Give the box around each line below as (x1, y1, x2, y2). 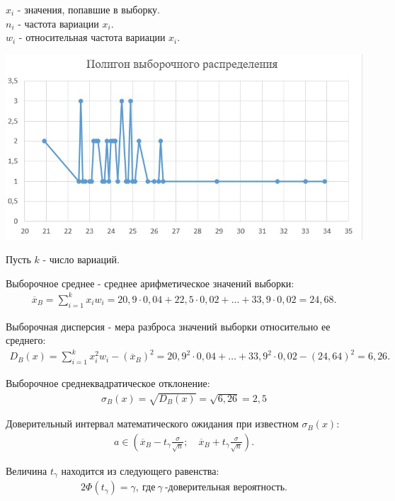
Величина (6, 463, 47, 478)
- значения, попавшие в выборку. (17, 2, 160, 16)
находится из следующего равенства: (61, 463, 219, 478)
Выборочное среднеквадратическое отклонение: (6, 376, 210, 391)
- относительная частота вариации (18, 30, 166, 45)
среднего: (6, 333, 46, 347)
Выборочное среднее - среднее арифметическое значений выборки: (6, 275, 294, 290)
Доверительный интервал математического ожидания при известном (6, 416, 299, 431)
